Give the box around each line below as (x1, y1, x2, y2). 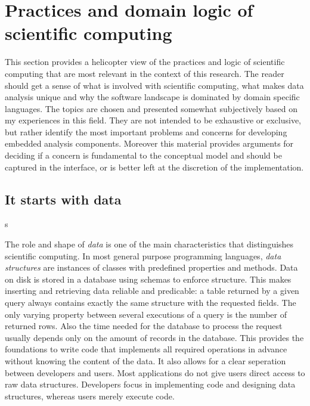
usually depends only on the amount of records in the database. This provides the (5, 331, 304, 343)
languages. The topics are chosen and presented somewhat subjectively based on (5, 102, 297, 114)
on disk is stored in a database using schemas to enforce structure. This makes (5, 272, 292, 285)
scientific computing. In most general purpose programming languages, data (5, 249, 281, 262)
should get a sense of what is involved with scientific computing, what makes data (5, 79, 304, 91)
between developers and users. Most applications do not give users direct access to (5, 366, 305, 379)
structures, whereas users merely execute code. (5, 389, 175, 402)
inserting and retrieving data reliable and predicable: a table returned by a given (5, 284, 299, 297)
